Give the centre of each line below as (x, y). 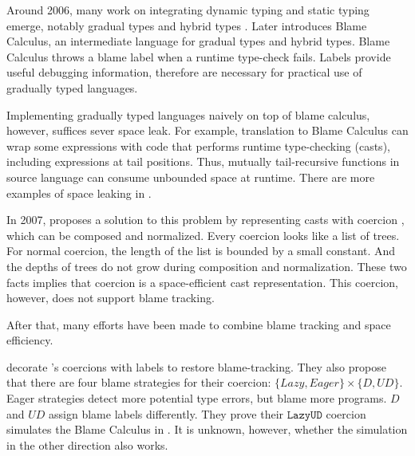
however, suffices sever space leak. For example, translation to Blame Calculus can (207, 130)
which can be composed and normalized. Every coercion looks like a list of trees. (203, 235)
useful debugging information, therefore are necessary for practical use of (184, 72)
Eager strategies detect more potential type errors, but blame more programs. (197, 398)
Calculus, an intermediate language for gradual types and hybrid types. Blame (198, 41)
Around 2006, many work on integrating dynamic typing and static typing (188, 10)
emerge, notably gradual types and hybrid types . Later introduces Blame (187, 25)
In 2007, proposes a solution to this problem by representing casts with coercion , (206, 220)
